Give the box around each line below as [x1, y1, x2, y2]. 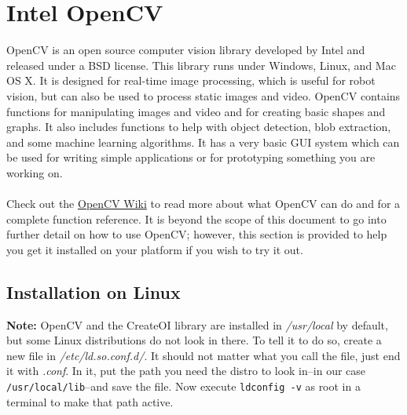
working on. [6, 164, 63, 180]
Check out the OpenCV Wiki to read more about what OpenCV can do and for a [6, 195, 401, 212]
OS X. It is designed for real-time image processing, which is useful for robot [6, 72, 376, 89]
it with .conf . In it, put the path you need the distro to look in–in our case [6, 362, 366, 379]
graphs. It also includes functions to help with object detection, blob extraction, [6, 118, 391, 135]
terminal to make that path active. [6, 393, 174, 410]
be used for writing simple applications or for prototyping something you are [6, 149, 376, 166]
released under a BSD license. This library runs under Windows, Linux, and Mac [6, 56, 396, 73]
